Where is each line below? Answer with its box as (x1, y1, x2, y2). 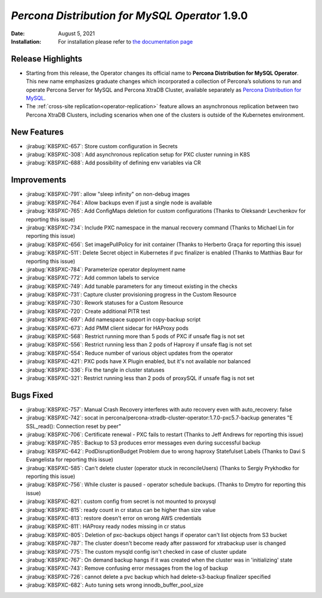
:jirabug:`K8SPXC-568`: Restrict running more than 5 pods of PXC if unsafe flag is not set (26, 333, 245, 340)
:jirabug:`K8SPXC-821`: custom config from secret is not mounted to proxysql (26, 498, 216, 505)
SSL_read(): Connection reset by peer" (26, 422, 122, 430)
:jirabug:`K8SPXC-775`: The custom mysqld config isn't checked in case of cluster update (26, 548, 247, 555)
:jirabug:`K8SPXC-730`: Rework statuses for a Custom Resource (26, 299, 184, 306)
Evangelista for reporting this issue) (26, 456, 113, 463)
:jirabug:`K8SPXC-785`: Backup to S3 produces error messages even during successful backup (26, 439, 261, 446)
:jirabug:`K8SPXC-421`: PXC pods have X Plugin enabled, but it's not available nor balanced (26, 358, 251, 365)
